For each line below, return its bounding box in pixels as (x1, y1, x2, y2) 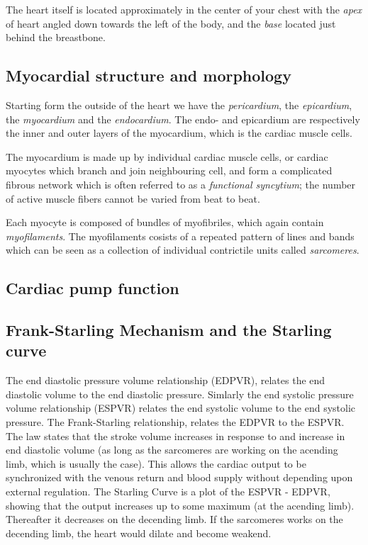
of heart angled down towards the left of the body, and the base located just (6, 16, 336, 30)
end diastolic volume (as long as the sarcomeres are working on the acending (6, 442, 338, 457)
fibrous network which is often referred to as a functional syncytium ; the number (6, 176, 356, 191)
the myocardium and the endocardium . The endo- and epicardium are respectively (6, 111, 360, 126)
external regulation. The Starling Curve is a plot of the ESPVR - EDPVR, (6, 484, 330, 499)
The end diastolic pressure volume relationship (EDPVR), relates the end (6, 373, 325, 388)
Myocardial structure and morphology (6, 64, 291, 86)
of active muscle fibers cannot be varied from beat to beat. (6, 191, 260, 206)
